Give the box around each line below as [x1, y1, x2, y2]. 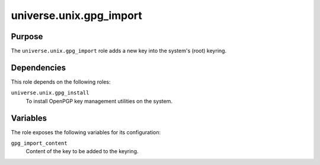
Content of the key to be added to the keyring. [25, 148, 139, 155]
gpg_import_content [11, 140, 68, 147]
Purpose [11, 31, 43, 42]
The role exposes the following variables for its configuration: [11, 128, 161, 136]
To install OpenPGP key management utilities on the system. [25, 97, 173, 104]
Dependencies [11, 62, 66, 72]
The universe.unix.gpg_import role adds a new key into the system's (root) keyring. [11, 47, 227, 55]
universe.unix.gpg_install [11, 90, 89, 96]
